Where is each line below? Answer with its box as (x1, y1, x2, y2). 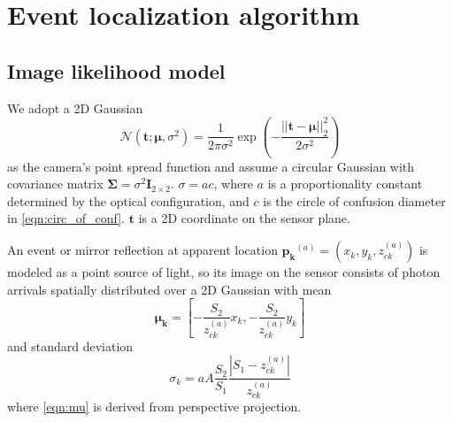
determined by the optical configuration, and (7, 191, 250, 210)
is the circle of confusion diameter (263, 191, 446, 210)
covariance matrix (7, 174, 104, 193)
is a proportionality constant (267, 174, 423, 193)
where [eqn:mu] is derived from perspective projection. (7, 397, 302, 416)
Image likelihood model (7, 57, 226, 84)
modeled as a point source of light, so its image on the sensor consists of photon (7, 263, 441, 281)
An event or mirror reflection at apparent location (7, 241, 278, 259)
